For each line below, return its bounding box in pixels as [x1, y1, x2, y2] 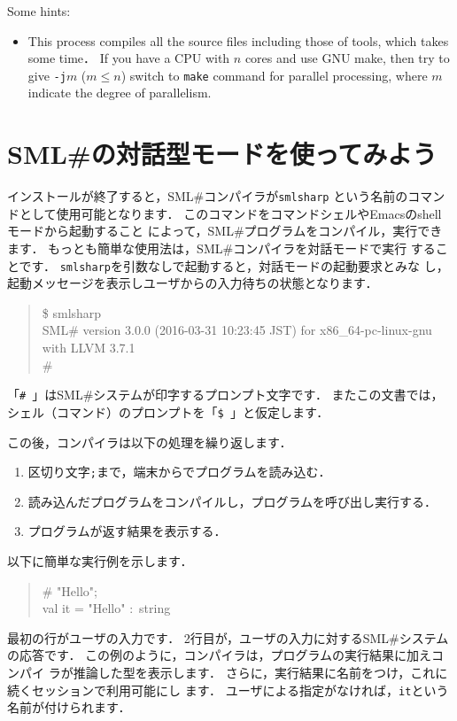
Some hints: [7, 2, 71, 19]
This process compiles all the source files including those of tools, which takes [27, 31, 449, 50]
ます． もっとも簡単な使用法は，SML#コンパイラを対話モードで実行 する [7, 239, 436, 257]
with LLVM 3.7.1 [42, 338, 136, 357]
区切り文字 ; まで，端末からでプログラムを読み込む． [27, 462, 331, 481]
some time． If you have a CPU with [27, 49, 230, 67]
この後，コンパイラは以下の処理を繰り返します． [7, 432, 292, 451]
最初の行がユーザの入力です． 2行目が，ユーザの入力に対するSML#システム [7, 628, 449, 647]
